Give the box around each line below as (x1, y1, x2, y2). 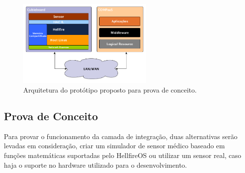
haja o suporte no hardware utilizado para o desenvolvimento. (4, 159, 187, 170)
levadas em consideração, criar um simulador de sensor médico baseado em (4, 141, 225, 151)
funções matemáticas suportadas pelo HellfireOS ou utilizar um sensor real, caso (4, 150, 242, 160)
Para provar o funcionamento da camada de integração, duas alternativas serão (4, 131, 238, 141)
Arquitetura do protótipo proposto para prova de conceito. (23, 85, 197, 95)
